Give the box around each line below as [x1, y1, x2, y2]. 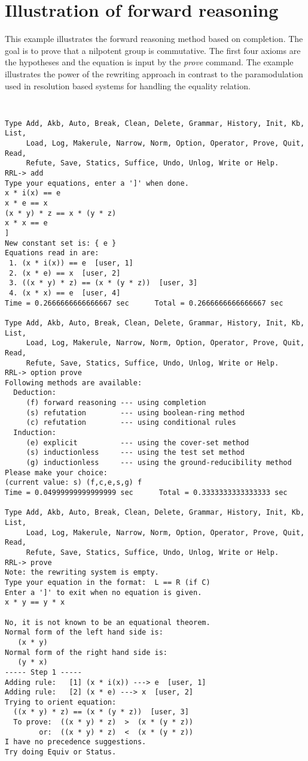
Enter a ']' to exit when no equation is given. [5, 588, 202, 597]
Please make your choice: [5, 468, 108, 477]
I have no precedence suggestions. [5, 738, 147, 747]
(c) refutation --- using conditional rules [26, 418, 236, 427]
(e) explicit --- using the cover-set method [26, 438, 249, 447]
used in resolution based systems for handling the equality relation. [5, 79, 251, 92]
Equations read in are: [5, 249, 99, 258]
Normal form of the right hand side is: [5, 648, 168, 657]
